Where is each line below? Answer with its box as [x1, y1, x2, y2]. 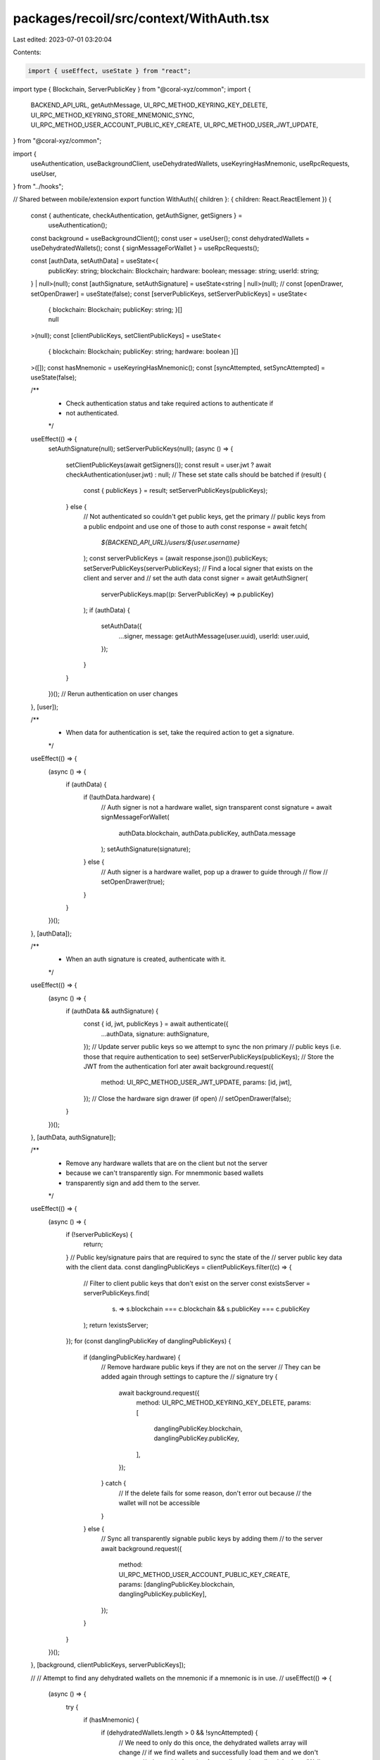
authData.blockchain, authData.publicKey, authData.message [118, 829, 296, 837]
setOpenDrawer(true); [101, 877, 165, 886]
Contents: [13, 48, 42, 56]
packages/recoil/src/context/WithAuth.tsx [13, 11, 270, 26]
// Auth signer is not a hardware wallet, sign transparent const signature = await [101, 803, 332, 811]
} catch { [101, 1479, 127, 1488]
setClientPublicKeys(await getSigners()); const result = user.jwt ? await [65, 460, 272, 469]
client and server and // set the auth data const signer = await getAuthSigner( [83, 574, 308, 582]
